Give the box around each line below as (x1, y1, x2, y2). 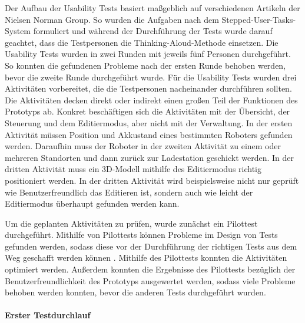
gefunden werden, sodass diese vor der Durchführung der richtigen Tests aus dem (5, 240, 297, 252)
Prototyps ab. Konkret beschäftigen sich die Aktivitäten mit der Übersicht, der (5, 105, 290, 117)
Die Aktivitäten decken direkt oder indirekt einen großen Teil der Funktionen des (5, 93, 298, 106)
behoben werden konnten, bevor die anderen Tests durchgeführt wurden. (5, 286, 266, 298)
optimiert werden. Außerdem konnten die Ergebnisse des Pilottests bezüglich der (5, 263, 296, 275)
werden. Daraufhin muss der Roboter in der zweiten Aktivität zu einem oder (5, 140, 281, 152)
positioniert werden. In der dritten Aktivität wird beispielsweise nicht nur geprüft (5, 174, 299, 186)
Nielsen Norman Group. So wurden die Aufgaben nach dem (5, 13, 219, 25)
